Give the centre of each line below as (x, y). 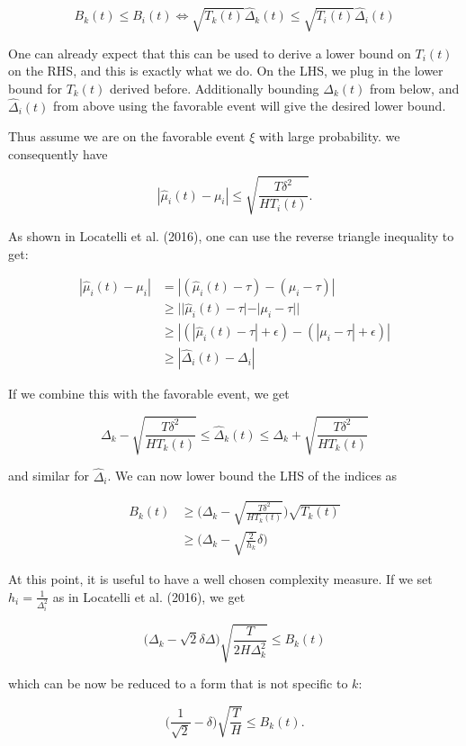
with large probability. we (330, 136)
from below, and (415, 88)
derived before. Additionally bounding (214, 88)
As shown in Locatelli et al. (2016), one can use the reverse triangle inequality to (231, 235)
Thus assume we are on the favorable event (127, 136)
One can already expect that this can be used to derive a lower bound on (210, 53)
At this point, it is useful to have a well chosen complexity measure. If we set (220, 579)
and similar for (49, 476)
